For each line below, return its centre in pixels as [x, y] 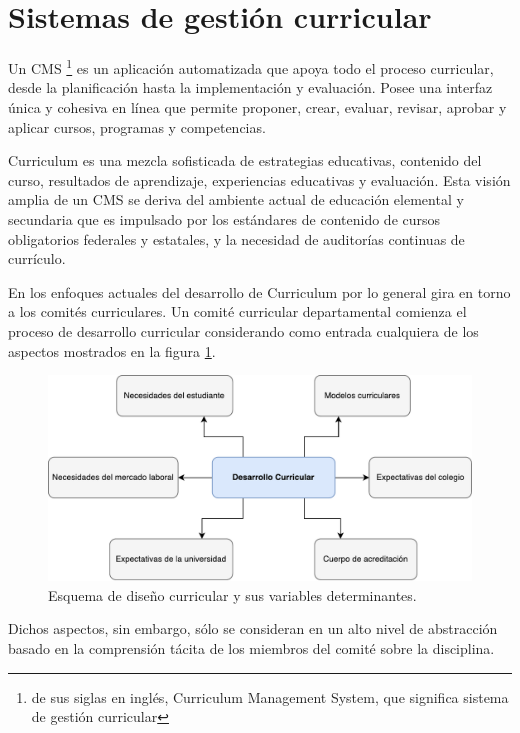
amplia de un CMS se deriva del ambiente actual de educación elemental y [236, 199]
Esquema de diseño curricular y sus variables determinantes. [232, 594]
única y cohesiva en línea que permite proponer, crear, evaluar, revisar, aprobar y [257, 106]
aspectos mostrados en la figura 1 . [112, 350]
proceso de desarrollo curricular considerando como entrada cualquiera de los [243, 330]
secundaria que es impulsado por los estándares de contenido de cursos [224, 218]
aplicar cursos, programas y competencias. [137, 126]
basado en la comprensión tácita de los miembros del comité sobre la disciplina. [251, 648]
